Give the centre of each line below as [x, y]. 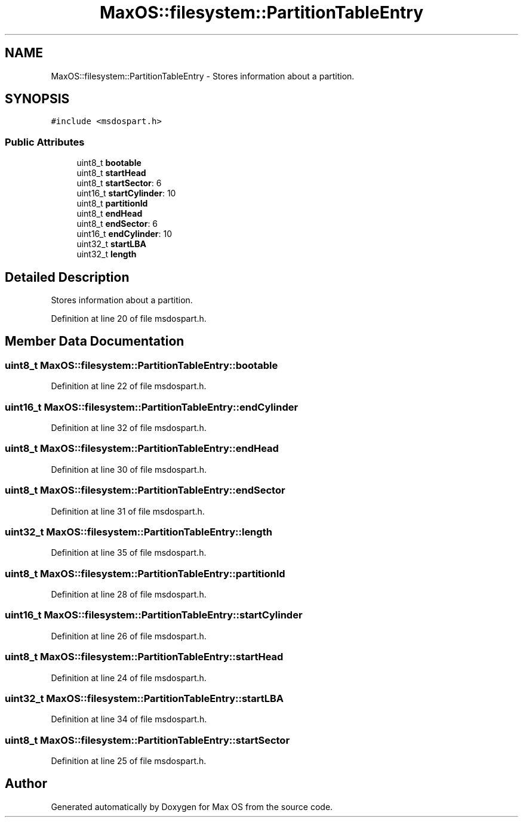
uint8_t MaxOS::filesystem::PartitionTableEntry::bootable [141, 365]
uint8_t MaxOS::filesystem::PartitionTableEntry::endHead [142, 449]
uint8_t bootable [109, 163]
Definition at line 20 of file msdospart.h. [129, 319]
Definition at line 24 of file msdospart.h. [129, 678]
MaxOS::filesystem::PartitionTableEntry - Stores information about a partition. [203, 76]
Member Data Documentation [95, 341]
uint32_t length [107, 254]
